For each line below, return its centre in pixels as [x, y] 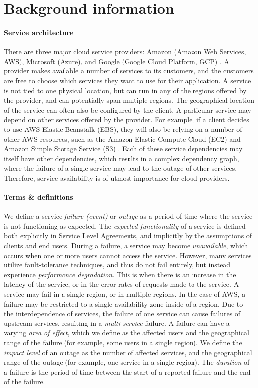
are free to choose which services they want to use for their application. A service [128, 80]
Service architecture [39, 32]
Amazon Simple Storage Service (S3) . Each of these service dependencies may [123, 149]
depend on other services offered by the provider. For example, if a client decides [127, 119]
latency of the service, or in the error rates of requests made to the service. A [122, 284]
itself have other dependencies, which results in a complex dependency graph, [122, 158]
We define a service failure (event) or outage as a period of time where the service [128, 216]
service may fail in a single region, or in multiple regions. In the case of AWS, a [125, 294]
